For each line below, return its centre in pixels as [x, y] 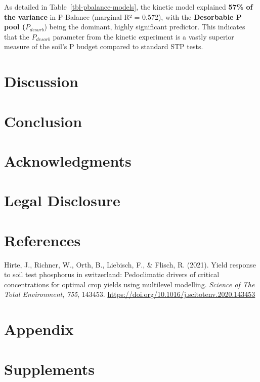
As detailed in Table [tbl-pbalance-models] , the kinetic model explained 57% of [128, 7]
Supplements [50, 369]
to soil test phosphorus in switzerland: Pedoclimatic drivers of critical [112, 274]
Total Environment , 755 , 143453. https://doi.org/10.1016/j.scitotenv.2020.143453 [130, 294]
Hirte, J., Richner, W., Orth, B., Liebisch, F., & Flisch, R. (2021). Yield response [130, 264]
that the [17, 36]
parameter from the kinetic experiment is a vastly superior [143, 36]
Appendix [39, 329]
